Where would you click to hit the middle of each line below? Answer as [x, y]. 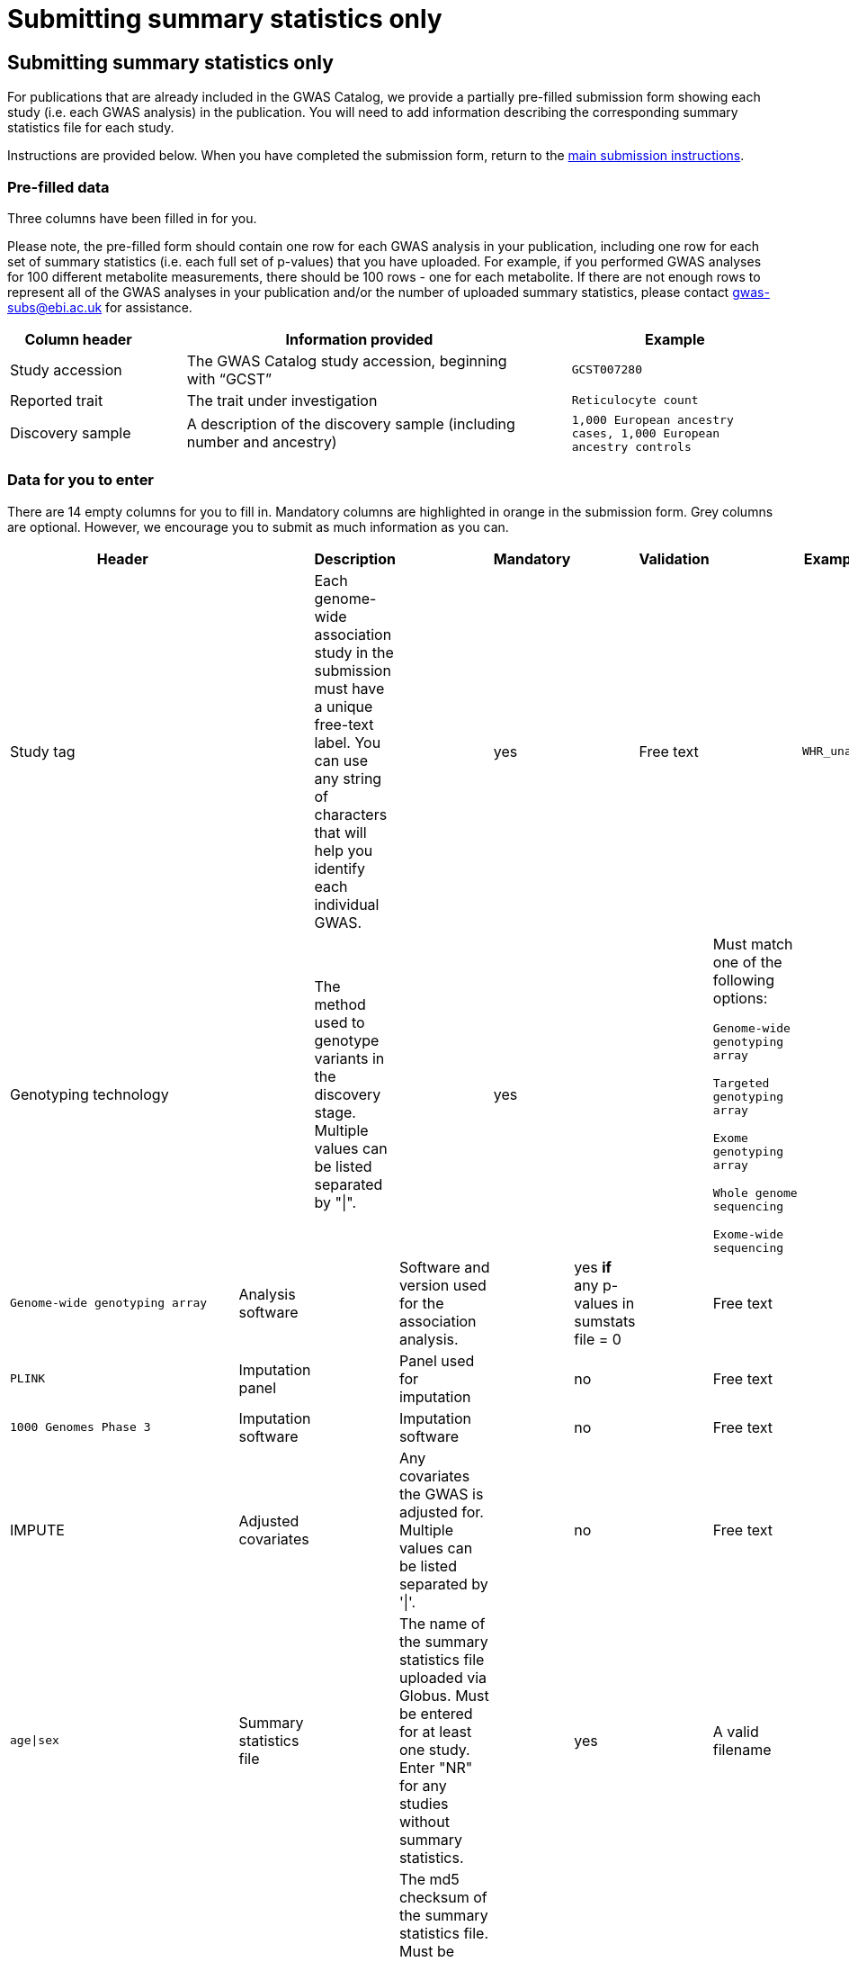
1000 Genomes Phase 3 [80, 1427]
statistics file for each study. [91, 128]
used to [340, 1023]
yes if [593, 1267]
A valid [736, 1731]
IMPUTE [37, 1530]
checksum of [443, 1897]
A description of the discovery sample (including [351, 424]
